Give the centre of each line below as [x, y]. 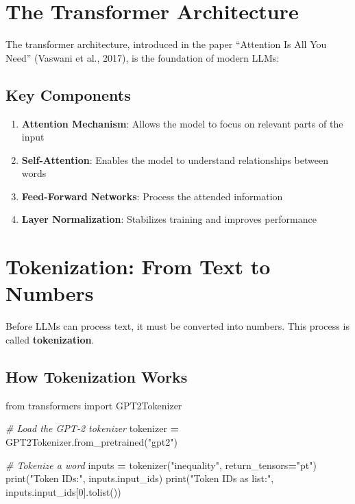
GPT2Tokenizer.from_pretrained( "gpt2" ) [91, 441]
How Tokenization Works [97, 376]
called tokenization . [50, 339]
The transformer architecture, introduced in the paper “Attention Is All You [166, 44]
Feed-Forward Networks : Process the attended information [152, 196]
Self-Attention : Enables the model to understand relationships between [175, 159]
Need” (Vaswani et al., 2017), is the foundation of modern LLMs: [143, 57]
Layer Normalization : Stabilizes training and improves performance [169, 219]
